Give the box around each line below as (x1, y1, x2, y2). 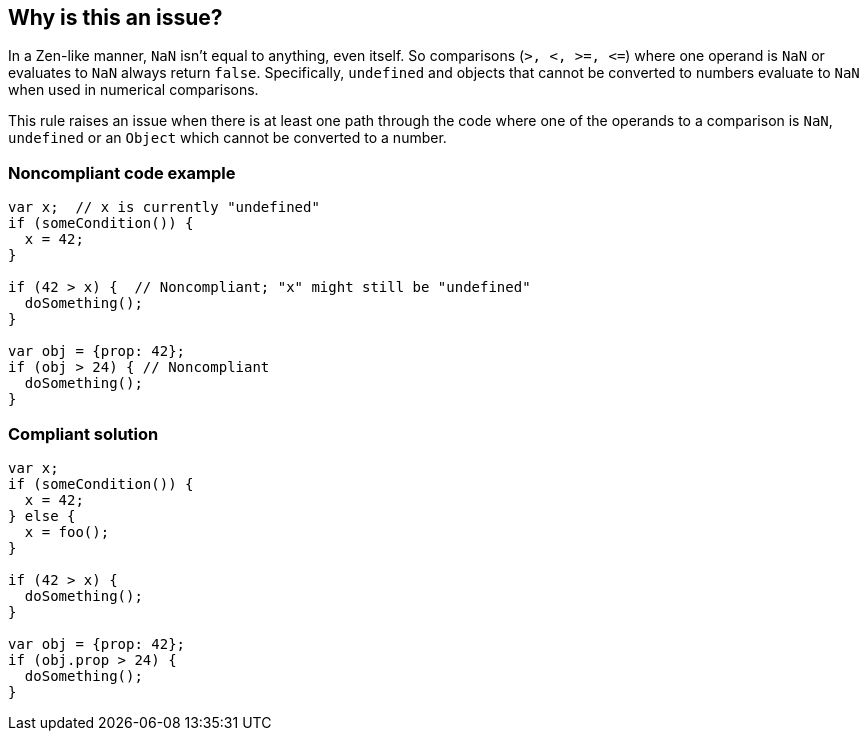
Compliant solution (8, 423, 159, 444)
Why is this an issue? (8, 5, 223, 30)
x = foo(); (24, 523, 110, 540)
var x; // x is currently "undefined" (8, 199, 320, 216)
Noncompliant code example (8, 162, 236, 183)
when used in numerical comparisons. (8, 81, 259, 99)
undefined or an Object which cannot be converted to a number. (8, 129, 447, 147)
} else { (8, 507, 76, 524)
